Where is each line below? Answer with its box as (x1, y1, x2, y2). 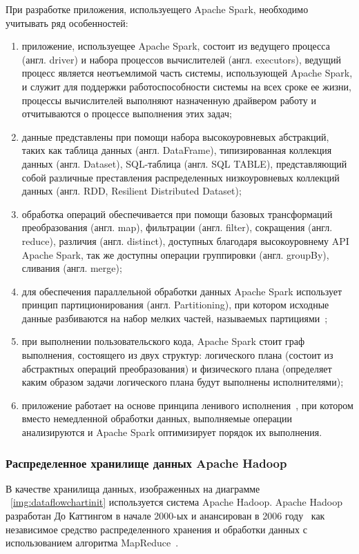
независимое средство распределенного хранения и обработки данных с (6, 522, 307, 536)
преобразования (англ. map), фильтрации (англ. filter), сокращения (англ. (21, 220, 333, 235)
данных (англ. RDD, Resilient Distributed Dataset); (21, 184, 242, 198)
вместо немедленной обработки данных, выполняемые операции (21, 411, 293, 426)
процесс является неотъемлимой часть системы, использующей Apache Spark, (21, 66, 353, 80)
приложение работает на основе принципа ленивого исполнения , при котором (21, 397, 353, 412)
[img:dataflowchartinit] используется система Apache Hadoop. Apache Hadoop (10, 495, 342, 509)
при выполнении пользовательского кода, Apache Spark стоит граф (21, 334, 304, 348)
